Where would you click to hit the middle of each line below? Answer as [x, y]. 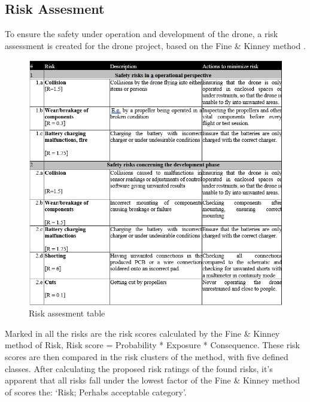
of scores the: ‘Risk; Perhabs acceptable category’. [96, 392]
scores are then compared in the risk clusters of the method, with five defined [147, 357]
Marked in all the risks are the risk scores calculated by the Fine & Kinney [142, 333]
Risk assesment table [67, 313]
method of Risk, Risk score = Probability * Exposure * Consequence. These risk [153, 345]
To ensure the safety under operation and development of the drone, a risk [142, 34]
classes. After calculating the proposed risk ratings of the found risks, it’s [139, 368]
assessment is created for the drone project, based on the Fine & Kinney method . [155, 45]
